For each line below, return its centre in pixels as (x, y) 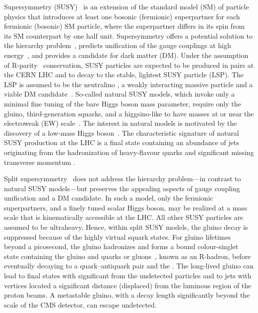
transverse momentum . (40, 162)
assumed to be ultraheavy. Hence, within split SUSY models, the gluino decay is (126, 227)
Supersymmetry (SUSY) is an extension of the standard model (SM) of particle (127, 6)
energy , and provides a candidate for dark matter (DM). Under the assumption (126, 55)
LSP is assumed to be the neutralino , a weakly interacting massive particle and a (129, 84)
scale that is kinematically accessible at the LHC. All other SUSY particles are (124, 217)
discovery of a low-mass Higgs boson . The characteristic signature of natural (122, 132)
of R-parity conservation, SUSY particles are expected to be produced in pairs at (129, 65)
